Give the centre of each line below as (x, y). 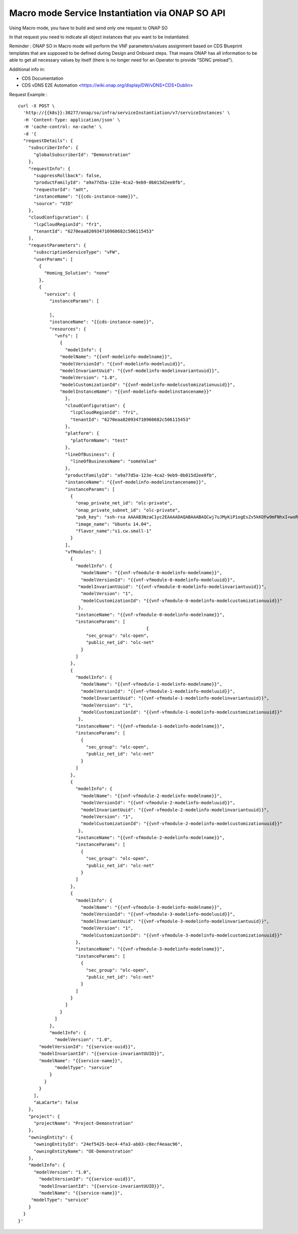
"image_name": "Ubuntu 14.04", (113, 524)
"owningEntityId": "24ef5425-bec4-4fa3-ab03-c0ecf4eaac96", (108, 1144)
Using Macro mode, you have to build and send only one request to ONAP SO (89, 28)
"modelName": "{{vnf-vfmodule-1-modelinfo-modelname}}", (151, 684)
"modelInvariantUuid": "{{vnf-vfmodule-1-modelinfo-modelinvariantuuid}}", (175, 698)
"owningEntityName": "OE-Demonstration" (83, 1151)
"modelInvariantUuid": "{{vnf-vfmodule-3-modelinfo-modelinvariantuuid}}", (175, 921)
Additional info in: (27, 69)
